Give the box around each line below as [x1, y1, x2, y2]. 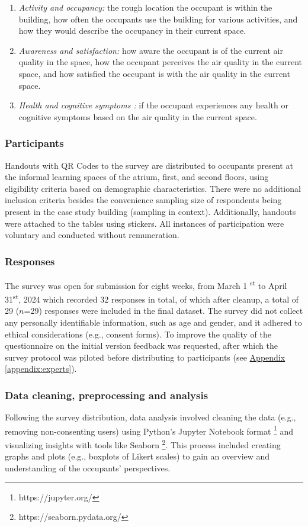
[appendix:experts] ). [5, 362, 77, 375]
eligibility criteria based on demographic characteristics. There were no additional [5, 182, 301, 194]
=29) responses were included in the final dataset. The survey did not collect [24, 304, 303, 317]
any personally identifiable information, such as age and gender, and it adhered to [5, 316, 302, 329]
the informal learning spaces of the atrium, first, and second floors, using [5, 171, 269, 183]
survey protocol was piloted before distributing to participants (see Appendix [5, 351, 285, 363]
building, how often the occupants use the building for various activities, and [18, 12, 298, 25]
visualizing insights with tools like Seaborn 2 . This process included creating [5, 437, 281, 451]
